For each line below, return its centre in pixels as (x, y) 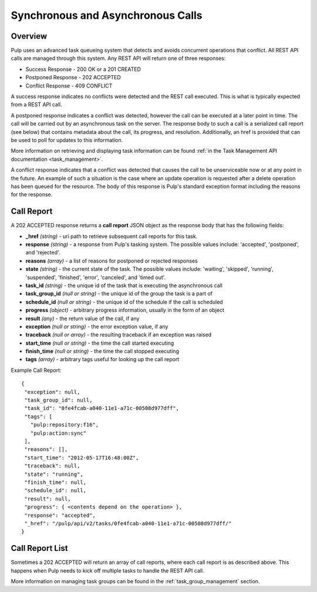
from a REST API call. (37, 105)
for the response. (32, 194)
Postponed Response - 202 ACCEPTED (73, 78)
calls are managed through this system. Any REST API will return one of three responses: (118, 58)
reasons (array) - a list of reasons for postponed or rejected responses (112, 261)
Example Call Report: (36, 370)
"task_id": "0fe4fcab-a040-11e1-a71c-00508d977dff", (102, 408)
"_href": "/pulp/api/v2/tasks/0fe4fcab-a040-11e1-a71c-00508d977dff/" (128, 523)
